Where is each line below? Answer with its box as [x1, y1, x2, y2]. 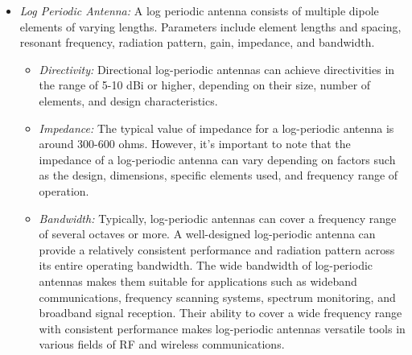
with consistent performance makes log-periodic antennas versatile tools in [39, 320, 406, 336]
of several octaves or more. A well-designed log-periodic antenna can [39, 225, 376, 242]
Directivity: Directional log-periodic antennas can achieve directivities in [39, 60, 395, 77]
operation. [39, 182, 89, 199]
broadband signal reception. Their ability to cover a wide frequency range [39, 304, 402, 321]
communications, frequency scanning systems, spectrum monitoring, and [39, 288, 396, 305]
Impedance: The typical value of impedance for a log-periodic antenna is [39, 119, 394, 136]
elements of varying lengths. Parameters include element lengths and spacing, [19, 18, 402, 35]
